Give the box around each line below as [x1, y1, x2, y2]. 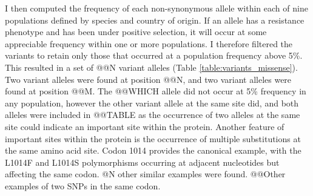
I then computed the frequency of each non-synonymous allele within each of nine [5, 2, 308, 14]
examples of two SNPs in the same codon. [5, 179, 161, 192]
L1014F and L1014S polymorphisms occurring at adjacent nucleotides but [5, 155, 280, 168]
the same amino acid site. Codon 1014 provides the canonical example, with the [5, 144, 301, 157]
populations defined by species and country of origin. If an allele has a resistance [5, 13, 305, 26]
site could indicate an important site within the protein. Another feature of [5, 120, 284, 132]
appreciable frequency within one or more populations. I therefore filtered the [5, 37, 293, 50]
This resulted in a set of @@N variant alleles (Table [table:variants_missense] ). [5, 60, 298, 73]
